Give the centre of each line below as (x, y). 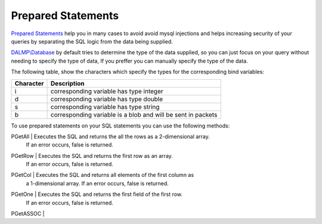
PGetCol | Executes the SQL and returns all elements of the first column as (102, 175)
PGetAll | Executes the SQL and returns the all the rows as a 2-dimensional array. (110, 136)
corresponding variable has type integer (107, 91)
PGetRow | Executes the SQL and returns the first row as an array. (92, 155)
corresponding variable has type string (105, 107)
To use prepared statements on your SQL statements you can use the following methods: (120, 126)
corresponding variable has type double (107, 99)
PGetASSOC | (28, 214)
